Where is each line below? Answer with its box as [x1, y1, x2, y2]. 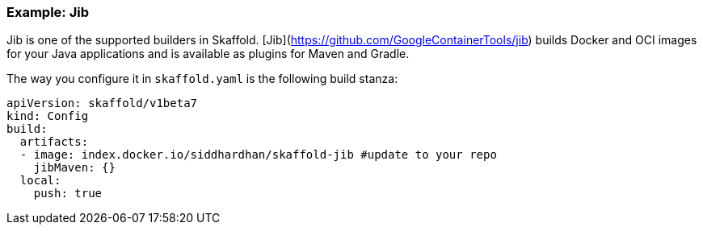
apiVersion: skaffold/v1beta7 [6, 97, 198, 110]
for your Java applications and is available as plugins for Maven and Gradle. [6, 47, 410, 61]
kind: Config [6, 109, 89, 123]
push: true [33, 187, 103, 200]
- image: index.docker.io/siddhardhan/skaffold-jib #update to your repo [19, 148, 497, 162]
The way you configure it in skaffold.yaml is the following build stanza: [6, 72, 398, 86]
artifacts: [19, 135, 89, 149]
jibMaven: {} [33, 161, 116, 175]
